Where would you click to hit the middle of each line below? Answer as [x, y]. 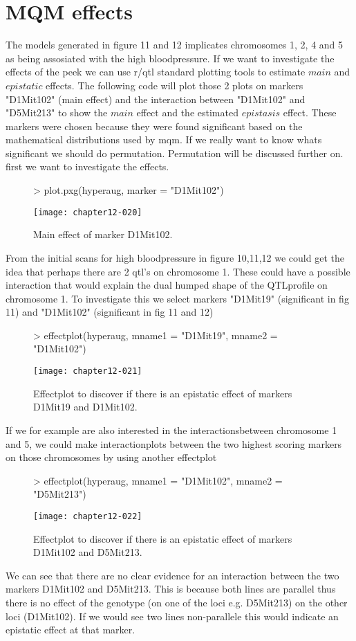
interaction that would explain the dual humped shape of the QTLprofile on [167, 285]
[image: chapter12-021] [88, 371]
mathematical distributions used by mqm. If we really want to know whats [164, 139]
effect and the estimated [187, 112]
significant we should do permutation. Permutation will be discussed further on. [175, 153]
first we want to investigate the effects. [87, 166]
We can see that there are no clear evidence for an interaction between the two [172, 575]
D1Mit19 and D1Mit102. [85, 407]
